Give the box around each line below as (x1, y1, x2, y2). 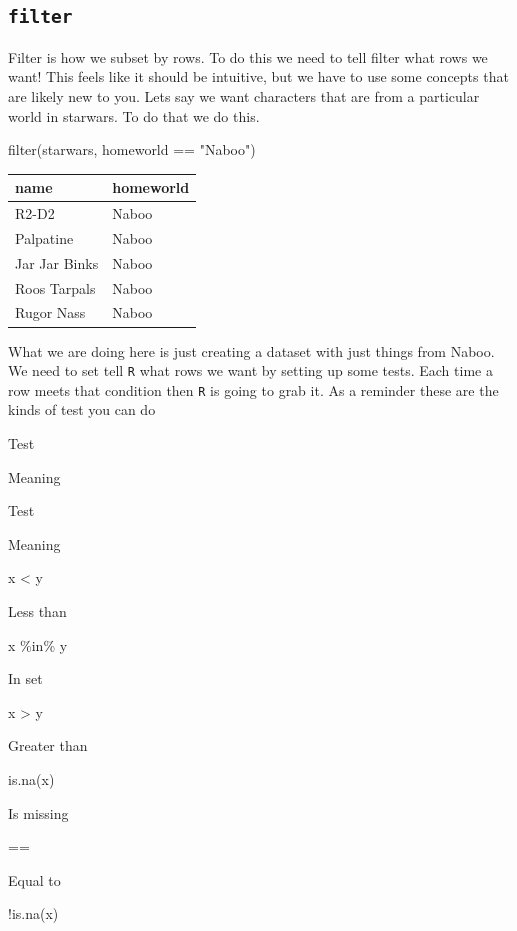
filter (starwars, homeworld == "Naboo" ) (8, 139, 256, 160)
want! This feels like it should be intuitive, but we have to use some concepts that (8, 66, 509, 87)
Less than (8, 601, 67, 622)
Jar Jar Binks (15, 252, 99, 273)
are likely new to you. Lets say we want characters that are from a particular (8, 85, 480, 106)
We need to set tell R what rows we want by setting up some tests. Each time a (8, 360, 493, 381)
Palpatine (15, 227, 74, 248)
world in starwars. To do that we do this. (8, 105, 260, 126)
